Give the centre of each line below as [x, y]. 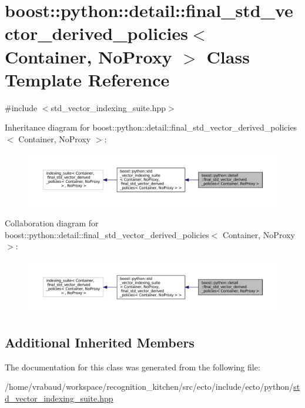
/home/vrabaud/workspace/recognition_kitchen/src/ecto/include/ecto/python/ [149, 387]
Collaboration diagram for [52, 223]
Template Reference [87, 79]
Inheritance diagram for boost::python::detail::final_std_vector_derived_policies [151, 127]
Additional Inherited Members [100, 342]
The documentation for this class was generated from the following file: [133, 367]
